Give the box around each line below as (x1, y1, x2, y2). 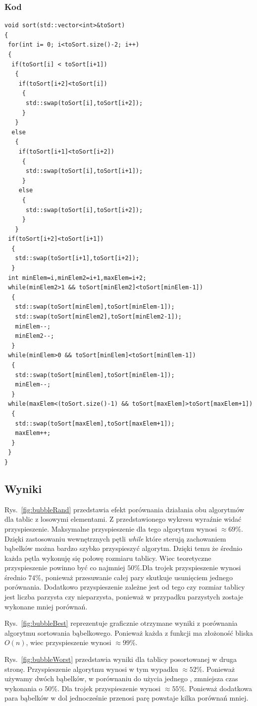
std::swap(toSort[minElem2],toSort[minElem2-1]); (15, 313, 182, 321)
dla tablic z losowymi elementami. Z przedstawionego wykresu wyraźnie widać (4, 514, 242, 524)
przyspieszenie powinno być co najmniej (4, 562, 125, 573)
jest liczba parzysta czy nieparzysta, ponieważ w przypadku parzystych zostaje (4, 592, 243, 602)
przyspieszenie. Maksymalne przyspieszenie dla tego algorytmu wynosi (4, 523, 217, 534)
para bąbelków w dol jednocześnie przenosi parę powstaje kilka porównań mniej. (4, 693, 249, 703)
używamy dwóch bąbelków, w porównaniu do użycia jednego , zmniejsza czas (4, 673, 238, 684)
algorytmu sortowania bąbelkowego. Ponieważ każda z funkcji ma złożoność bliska (4, 627, 253, 638)
